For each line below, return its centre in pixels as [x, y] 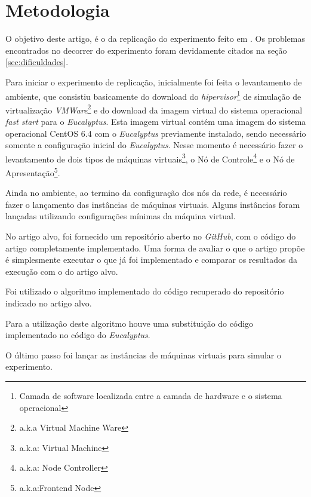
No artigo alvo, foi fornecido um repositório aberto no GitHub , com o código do [151, 236]
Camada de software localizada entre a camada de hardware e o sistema [151, 395]
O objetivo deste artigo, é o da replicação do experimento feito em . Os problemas [155, 39]
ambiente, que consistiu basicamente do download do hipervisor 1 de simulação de [153, 95]
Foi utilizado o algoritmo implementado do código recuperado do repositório [145, 291]
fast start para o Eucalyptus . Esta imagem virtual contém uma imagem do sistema [156, 121]
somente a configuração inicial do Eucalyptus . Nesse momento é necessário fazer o [154, 145]
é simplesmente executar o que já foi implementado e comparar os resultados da [151, 260]
